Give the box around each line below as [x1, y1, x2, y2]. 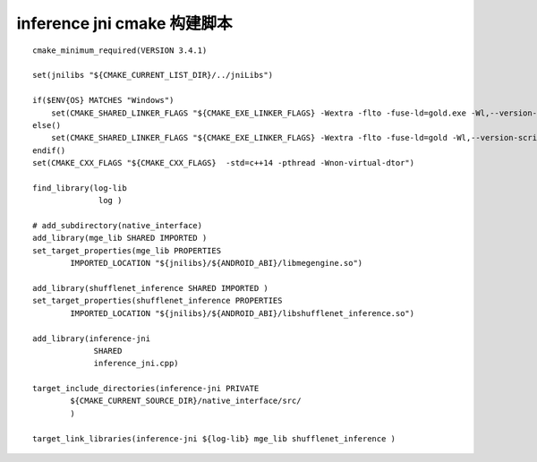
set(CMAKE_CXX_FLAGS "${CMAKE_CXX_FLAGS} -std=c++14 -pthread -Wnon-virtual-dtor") [32, 158, 415, 168]
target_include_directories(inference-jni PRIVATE [32, 383, 260, 394]
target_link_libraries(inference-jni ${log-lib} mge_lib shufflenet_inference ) [32, 433, 396, 443]
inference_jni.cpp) [93, 358, 179, 369]
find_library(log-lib [32, 183, 127, 192]
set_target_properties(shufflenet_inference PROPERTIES [32, 295, 283, 306]
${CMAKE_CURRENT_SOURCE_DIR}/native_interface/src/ [70, 396, 302, 406]
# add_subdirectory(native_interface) [32, 220, 203, 231]
